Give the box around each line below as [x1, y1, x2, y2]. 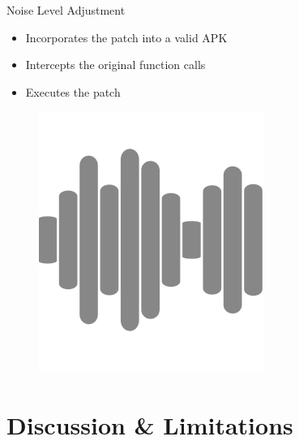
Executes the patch [25, 83, 121, 100]
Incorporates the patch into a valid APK [25, 28, 228, 45]
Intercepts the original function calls [25, 56, 206, 73]
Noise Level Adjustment [6, 2, 126, 18]
